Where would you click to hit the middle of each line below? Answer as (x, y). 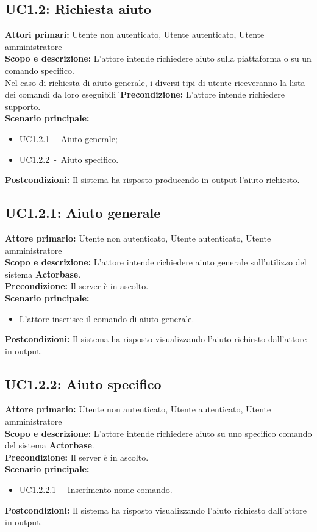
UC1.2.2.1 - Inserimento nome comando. (96, 490)
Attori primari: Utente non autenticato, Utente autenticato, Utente (135, 34)
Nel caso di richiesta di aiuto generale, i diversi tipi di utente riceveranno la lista (155, 82)
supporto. (23, 106)
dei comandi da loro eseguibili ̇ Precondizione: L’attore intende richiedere (145, 94)
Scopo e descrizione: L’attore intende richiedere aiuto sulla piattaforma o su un (158, 58)
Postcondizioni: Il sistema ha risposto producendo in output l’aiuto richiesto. (152, 180)
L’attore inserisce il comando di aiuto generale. (107, 318)
